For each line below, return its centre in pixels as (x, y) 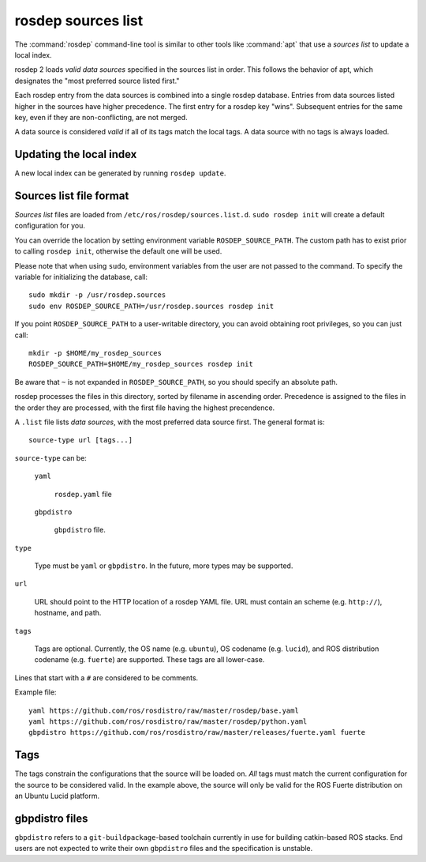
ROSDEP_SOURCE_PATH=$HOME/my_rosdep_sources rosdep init (141, 364)
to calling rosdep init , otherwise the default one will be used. (118, 251)
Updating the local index (76, 154)
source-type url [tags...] (81, 440)
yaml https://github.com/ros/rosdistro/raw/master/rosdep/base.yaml (164, 710)
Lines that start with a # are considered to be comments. (106, 678)
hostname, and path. (68, 613)
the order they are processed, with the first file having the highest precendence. (145, 408)
